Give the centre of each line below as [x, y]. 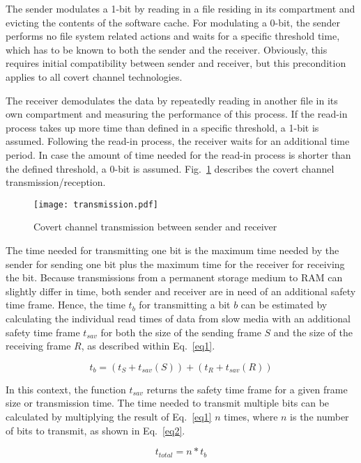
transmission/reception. [56, 182]
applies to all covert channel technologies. [94, 76]
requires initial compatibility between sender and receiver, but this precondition [176, 63]
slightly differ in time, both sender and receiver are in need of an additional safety [181, 291]
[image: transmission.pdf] [96, 204]
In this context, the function [66, 389]
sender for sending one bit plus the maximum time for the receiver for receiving [175, 264]
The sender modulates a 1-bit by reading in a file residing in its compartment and [180, 8]
